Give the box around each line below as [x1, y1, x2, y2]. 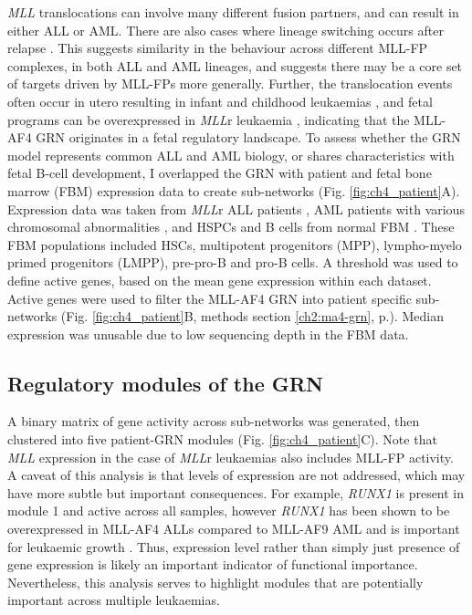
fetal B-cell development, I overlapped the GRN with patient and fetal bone [7, 163, 432, 182]
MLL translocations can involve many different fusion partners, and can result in [7, 3, 459, 21]
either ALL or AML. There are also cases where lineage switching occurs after [7, 20, 444, 39]
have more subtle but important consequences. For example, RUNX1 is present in [7, 483, 465, 502]
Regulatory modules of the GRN [7, 369, 323, 397]
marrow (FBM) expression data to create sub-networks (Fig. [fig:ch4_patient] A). [7, 181, 460, 200]
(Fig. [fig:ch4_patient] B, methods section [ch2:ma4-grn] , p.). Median [60, 307, 444, 326]
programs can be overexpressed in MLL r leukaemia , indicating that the [7, 109, 410, 129]
